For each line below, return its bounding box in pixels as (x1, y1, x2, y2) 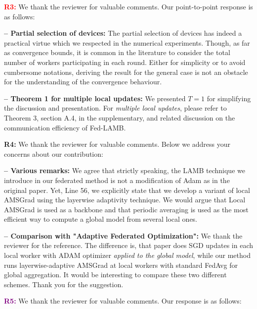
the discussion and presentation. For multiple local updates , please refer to (4, 103, 227, 113)
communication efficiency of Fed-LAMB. (4, 122, 126, 132)
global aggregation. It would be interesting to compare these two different (4, 269, 227, 280)
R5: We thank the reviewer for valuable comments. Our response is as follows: (4, 296, 242, 306)
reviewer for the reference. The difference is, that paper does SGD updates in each (4, 240, 253, 250)
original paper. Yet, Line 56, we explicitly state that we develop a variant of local (4, 185, 250, 195)
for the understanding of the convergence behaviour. (4, 76, 162, 87)
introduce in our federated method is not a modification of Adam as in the (4, 175, 230, 185)
